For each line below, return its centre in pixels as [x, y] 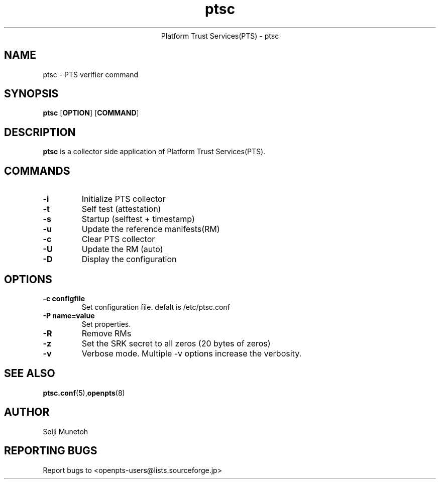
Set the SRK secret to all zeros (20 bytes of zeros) [176, 343]
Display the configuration [129, 259]
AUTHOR [27, 412]
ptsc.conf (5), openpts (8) [84, 393]
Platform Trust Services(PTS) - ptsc [220, 36]
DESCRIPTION [40, 132]
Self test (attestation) [121, 209]
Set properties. [106, 324]
